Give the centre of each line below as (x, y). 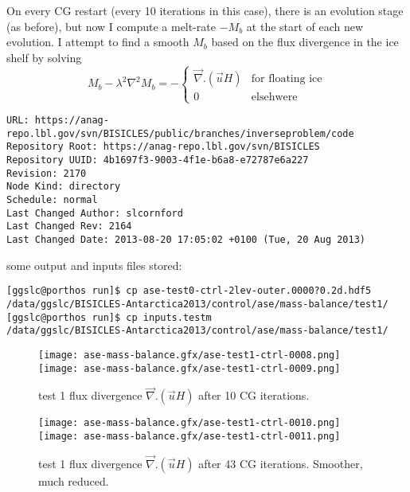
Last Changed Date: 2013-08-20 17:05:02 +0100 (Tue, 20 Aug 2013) (186, 240)
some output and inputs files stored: (94, 265)
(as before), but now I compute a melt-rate (111, 26)
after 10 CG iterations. (254, 395)
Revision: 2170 (47, 173)
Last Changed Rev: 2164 (69, 226)
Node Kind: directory (64, 187)
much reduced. (74, 481)
